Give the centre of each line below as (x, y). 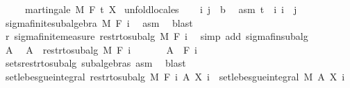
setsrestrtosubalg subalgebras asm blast (95, 63)
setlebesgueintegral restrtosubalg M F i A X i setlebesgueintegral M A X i (175, 76)
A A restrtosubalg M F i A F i (101, 49)
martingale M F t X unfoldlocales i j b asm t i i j (161, 9)
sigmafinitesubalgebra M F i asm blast (99, 22)
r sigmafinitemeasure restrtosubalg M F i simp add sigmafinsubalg (157, 36)
